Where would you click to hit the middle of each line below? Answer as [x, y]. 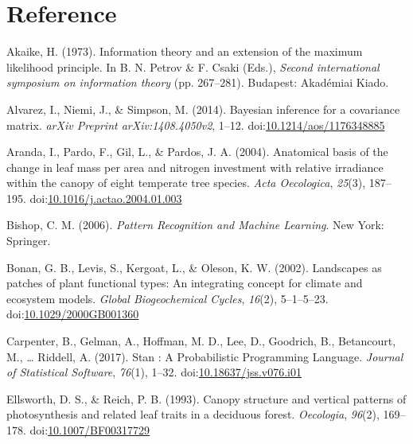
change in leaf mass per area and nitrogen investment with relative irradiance [195, 167]
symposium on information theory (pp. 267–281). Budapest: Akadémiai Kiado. [198, 82]
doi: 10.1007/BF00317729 [90, 430]
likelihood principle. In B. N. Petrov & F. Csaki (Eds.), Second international [193, 66]
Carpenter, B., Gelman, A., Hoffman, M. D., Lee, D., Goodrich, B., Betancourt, [201, 341]
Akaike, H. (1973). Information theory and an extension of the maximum [185, 51]
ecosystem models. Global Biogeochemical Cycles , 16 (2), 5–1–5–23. [168, 298]
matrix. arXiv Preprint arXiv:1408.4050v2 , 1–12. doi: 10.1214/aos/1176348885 [196, 125]
